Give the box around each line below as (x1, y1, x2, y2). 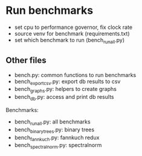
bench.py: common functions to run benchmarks (14, 71, 137, 78)
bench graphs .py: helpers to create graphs (14, 86, 117, 94)
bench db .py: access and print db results (14, 93, 114, 102)
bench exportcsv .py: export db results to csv (14, 78, 121, 86)
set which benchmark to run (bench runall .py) (14, 36, 125, 45)
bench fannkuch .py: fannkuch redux (14, 134, 100, 142)
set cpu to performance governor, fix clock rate (14, 23, 133, 31)
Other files (5, 55, 47, 66)
